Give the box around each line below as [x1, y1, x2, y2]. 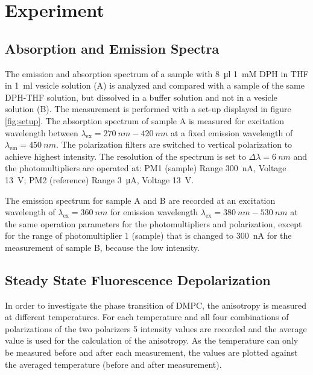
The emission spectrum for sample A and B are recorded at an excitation [5, 194, 276, 206]
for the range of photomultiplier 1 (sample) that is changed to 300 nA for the [5, 229, 292, 242]
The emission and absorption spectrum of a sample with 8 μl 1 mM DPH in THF [5, 67, 309, 80]
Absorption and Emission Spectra [5, 39, 220, 57]
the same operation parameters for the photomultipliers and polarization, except [5, 217, 302, 230]
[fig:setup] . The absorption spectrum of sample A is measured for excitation [5, 114, 285, 127]
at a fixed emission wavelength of [170, 126, 293, 139]
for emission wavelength [110, 206, 198, 218]
